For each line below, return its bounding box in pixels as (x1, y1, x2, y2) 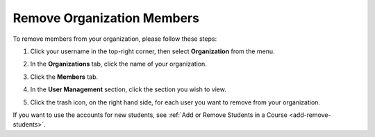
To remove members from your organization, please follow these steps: (12, 35, 217, 43)
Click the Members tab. (30, 73, 99, 81)
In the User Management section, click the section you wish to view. (30, 85, 227, 93)
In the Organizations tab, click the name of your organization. (30, 60, 208, 68)
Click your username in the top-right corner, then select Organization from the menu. (30, 47, 275, 55)
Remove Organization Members (12, 10, 199, 26)
